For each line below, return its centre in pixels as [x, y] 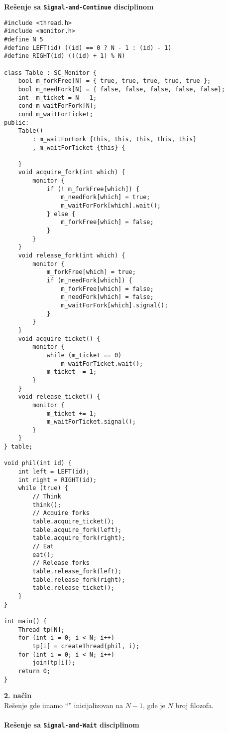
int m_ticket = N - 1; [57, 98]
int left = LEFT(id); [54, 472]
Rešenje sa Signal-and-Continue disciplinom [79, 6]
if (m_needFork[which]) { [89, 280]
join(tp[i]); [54, 663]
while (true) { [43, 488]
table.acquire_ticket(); [73, 522]
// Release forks [61, 563]
